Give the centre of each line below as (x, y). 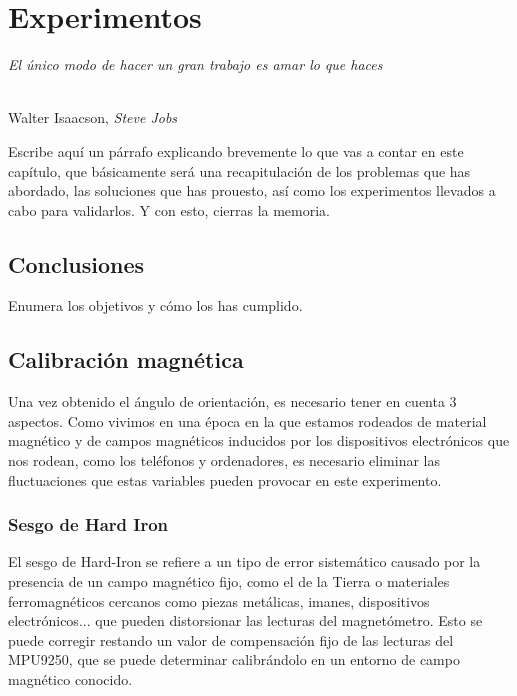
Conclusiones (76, 263)
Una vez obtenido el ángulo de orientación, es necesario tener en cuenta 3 (232, 401)
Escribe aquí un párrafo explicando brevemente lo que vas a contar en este (236, 150)
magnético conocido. (70, 679)
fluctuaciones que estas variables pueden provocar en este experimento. (225, 479)
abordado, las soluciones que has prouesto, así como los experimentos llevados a (252, 190)
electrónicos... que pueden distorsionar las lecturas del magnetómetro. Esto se (245, 620)
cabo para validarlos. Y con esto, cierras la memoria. (169, 209)
